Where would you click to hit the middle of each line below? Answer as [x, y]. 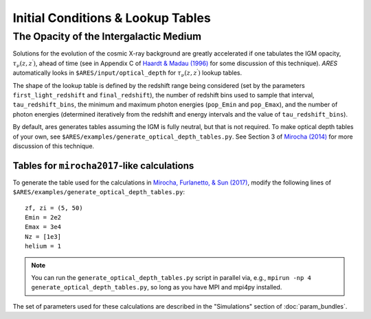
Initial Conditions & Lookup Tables [112, 18]
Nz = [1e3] [43, 236]
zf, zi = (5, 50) [54, 208]
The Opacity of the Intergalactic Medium [107, 36]
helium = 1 [43, 246]
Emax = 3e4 [43, 227]
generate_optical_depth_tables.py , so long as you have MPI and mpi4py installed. [157, 287]
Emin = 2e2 [43, 217]
